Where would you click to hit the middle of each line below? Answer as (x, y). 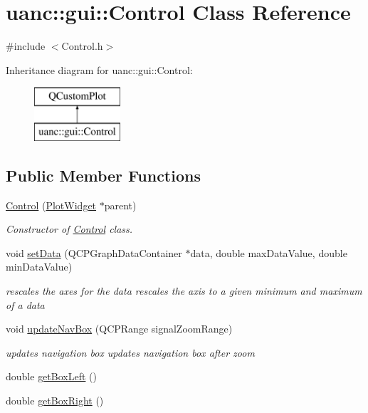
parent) (120, 205)
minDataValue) (39, 267)
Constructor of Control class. (69, 229)
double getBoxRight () (55, 401)
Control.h (82, 46)
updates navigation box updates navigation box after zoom (130, 352)
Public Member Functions (103, 175)
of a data (25, 304)
